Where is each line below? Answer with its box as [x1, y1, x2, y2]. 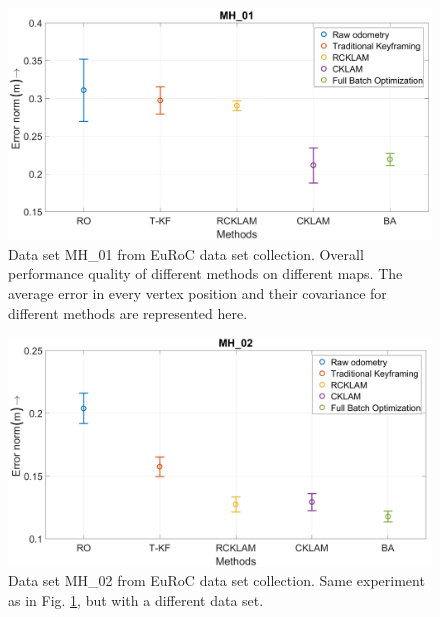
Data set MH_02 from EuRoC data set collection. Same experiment [8, 570, 425, 591]
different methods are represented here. [8, 302, 248, 323]
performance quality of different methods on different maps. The [8, 263, 403, 284]
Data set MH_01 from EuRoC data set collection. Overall [8, 243, 364, 264]
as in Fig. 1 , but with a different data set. [8, 589, 264, 610]
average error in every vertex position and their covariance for [8, 283, 387, 304]
